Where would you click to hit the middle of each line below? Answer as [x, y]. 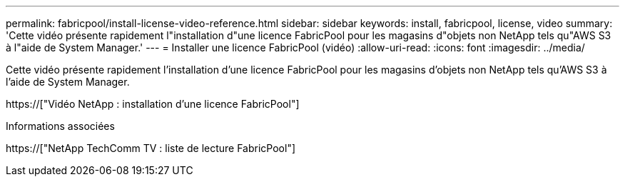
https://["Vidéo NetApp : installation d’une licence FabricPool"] [153, 104]
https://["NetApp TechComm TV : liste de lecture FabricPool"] [151, 148]
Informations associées [60, 126]
